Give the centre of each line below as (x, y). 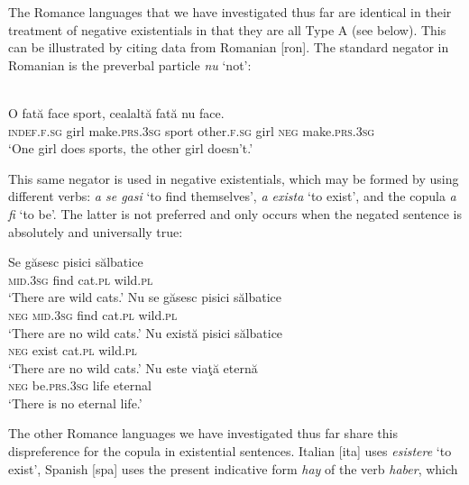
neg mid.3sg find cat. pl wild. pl (93, 314)
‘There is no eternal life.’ (75, 403)
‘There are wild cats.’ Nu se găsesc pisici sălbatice (145, 297)
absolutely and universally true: (96, 231)
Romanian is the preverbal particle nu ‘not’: (130, 64)
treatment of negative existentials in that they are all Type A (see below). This (227, 29)
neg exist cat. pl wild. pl (73, 350)
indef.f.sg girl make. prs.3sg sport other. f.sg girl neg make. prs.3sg (192, 130)
